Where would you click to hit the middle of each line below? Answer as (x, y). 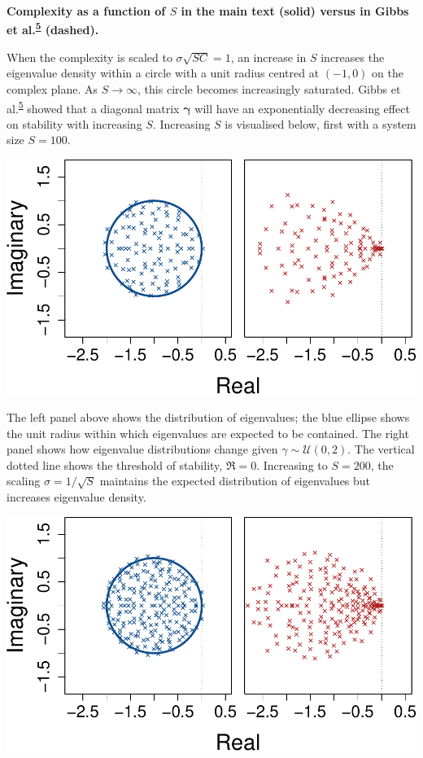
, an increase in (268, 57)
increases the (353, 57)
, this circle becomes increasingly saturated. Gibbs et (269, 89)
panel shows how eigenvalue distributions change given (142, 449)
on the (388, 73)
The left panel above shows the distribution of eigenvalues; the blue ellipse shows (208, 417)
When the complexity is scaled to (89, 57)
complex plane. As (52, 89)
